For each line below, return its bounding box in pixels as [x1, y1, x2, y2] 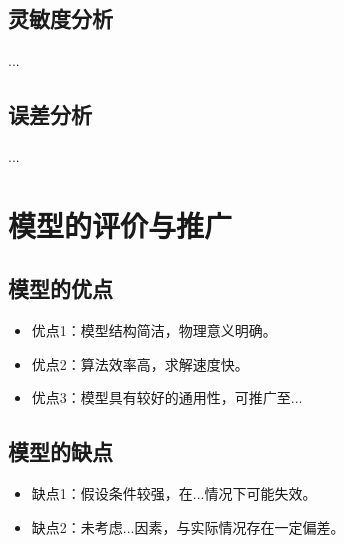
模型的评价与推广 [8, 204, 233, 245]
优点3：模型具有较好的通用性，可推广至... [31, 387, 303, 408]
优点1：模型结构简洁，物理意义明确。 [31, 320, 277, 341]
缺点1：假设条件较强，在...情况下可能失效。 [31, 483, 317, 504]
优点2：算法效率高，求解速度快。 [31, 353, 249, 374]
